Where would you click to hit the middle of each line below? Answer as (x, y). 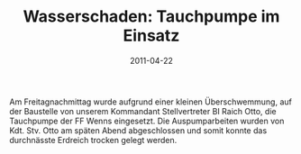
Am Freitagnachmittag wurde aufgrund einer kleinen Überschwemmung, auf (151, 102)
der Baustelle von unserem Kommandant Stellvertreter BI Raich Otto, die (143, 111)
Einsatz (151, 36)
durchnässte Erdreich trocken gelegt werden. (93, 140)
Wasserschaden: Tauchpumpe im (151, 17)
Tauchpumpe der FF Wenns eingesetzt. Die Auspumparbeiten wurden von (147, 121)
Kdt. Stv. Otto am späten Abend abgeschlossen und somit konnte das (138, 130)
